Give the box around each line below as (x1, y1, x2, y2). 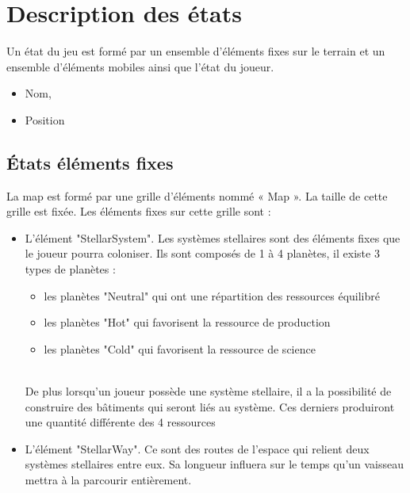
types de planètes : (25, 261, 116, 277)
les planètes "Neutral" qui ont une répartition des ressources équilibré (44, 287, 380, 304)
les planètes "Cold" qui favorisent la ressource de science (44, 340, 316, 357)
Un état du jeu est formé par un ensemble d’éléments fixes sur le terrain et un (6, 43, 385, 59)
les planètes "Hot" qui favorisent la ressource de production (44, 314, 331, 331)
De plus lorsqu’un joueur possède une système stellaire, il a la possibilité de (25, 383, 392, 399)
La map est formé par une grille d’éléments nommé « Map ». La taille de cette (6, 187, 388, 204)
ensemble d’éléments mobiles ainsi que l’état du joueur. (6, 58, 274, 75)
